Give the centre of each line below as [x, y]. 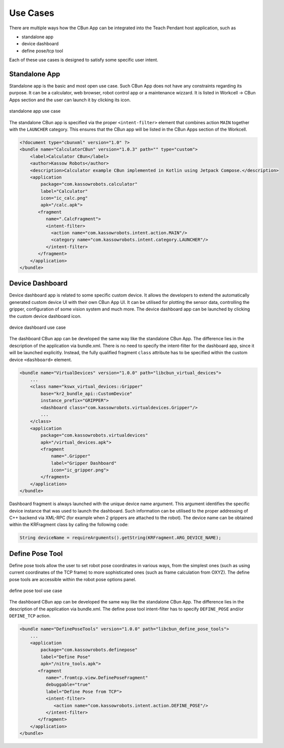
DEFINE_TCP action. [30, 616]
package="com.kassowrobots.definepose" [89, 650]
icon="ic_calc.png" [64, 198]
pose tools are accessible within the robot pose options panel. [73, 579]
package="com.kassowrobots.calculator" [89, 184]
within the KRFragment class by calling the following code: [69, 524]
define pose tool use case [36, 591]
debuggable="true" [68, 685]
